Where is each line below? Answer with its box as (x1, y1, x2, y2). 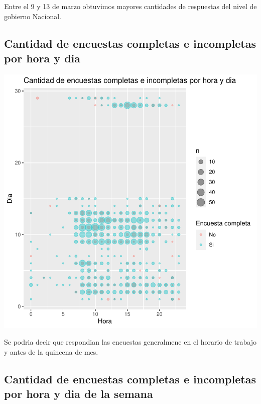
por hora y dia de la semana (4, 386, 153, 401)
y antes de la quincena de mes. (4, 346, 98, 357)
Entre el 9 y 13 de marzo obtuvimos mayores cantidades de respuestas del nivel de (4, 1, 257, 11)
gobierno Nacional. (4, 11, 62, 21)
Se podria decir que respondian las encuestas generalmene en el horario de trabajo (4, 337, 257, 347)
